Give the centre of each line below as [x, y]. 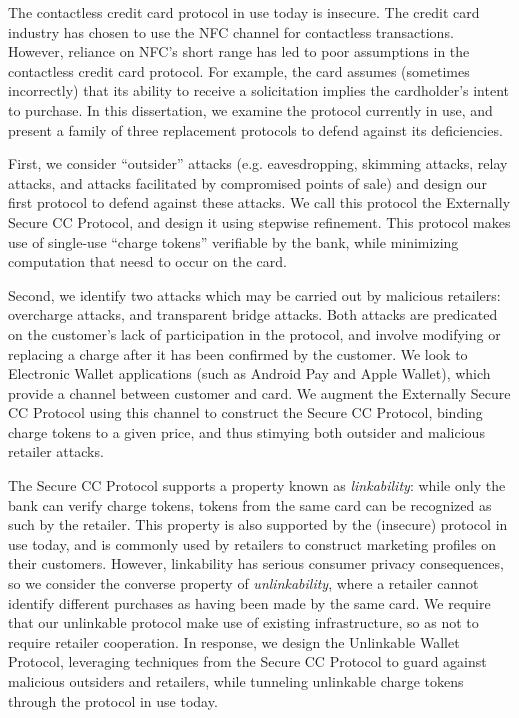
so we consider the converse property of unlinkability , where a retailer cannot [243, 583]
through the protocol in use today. [113, 700]
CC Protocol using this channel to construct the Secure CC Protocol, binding [245, 412]
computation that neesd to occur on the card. [147, 261]
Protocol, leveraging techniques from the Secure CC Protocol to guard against [247, 661]
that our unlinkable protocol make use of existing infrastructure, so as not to [243, 622]
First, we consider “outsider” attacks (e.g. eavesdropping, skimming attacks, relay [258, 163]
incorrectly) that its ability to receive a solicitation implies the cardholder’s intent [259, 90]
